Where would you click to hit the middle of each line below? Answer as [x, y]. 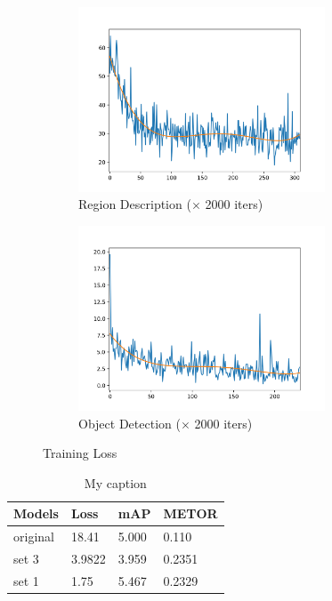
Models [36, 513]
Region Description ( [135, 204]
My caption [115, 482]
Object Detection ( [130, 423]
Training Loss [80, 453]
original [34, 537]
